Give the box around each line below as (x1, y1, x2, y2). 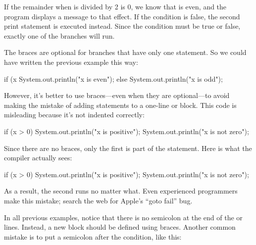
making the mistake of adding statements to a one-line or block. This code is (4, 99, 237, 110)
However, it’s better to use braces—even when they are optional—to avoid (4, 90, 230, 100)
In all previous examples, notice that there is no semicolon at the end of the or (4, 212, 243, 222)
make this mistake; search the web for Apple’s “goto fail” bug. (4, 195, 193, 205)
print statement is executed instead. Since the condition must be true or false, (4, 21, 241, 31)
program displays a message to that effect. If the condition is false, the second (4, 11, 240, 21)
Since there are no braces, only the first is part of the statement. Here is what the (4, 143, 252, 153)
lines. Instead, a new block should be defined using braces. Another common (4, 222, 236, 232)
